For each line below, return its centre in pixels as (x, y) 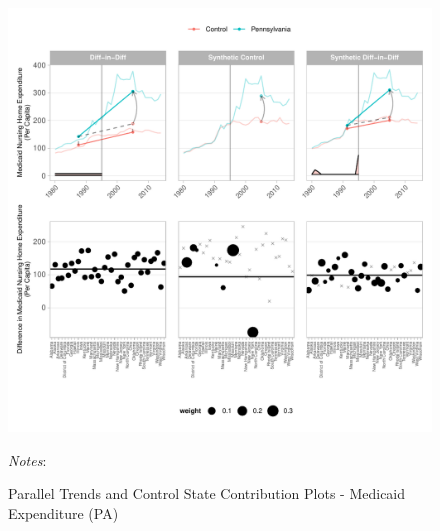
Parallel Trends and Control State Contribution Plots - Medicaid (207, 493)
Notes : (27, 459)
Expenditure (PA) (63, 512)
